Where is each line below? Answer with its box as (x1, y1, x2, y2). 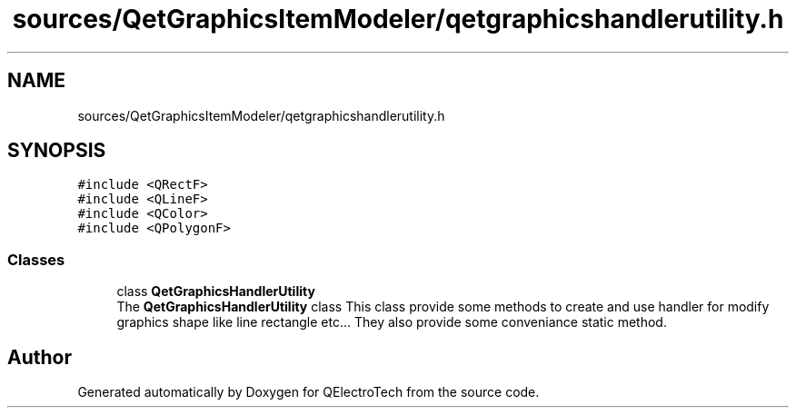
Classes (7, 250, 65, 269)
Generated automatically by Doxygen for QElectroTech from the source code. (77, 384, 540, 400)
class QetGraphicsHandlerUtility (116, 283, 315, 300)
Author (7, 345, 72, 369)
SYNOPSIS (7, 139, 106, 163)
